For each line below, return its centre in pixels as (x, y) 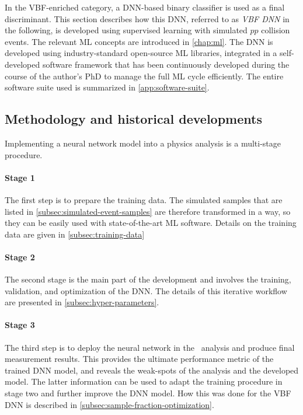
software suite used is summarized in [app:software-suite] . (107, 87)
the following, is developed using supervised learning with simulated (126, 30)
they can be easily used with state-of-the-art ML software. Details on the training (151, 223)
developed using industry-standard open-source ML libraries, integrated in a (141, 53)
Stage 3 (20, 325)
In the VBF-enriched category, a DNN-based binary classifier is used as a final (145, 7)
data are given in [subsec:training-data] (75, 234)
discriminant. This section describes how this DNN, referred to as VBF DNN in (147, 18)
